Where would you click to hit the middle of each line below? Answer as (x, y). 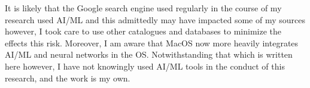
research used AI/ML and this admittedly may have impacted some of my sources (155, 19)
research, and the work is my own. (68, 78)
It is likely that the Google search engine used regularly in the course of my (143, 8)
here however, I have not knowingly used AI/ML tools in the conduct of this (145, 66)
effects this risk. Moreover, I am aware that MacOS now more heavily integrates (152, 43)
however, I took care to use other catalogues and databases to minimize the (143, 31)
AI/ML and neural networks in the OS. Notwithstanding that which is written (149, 54)
